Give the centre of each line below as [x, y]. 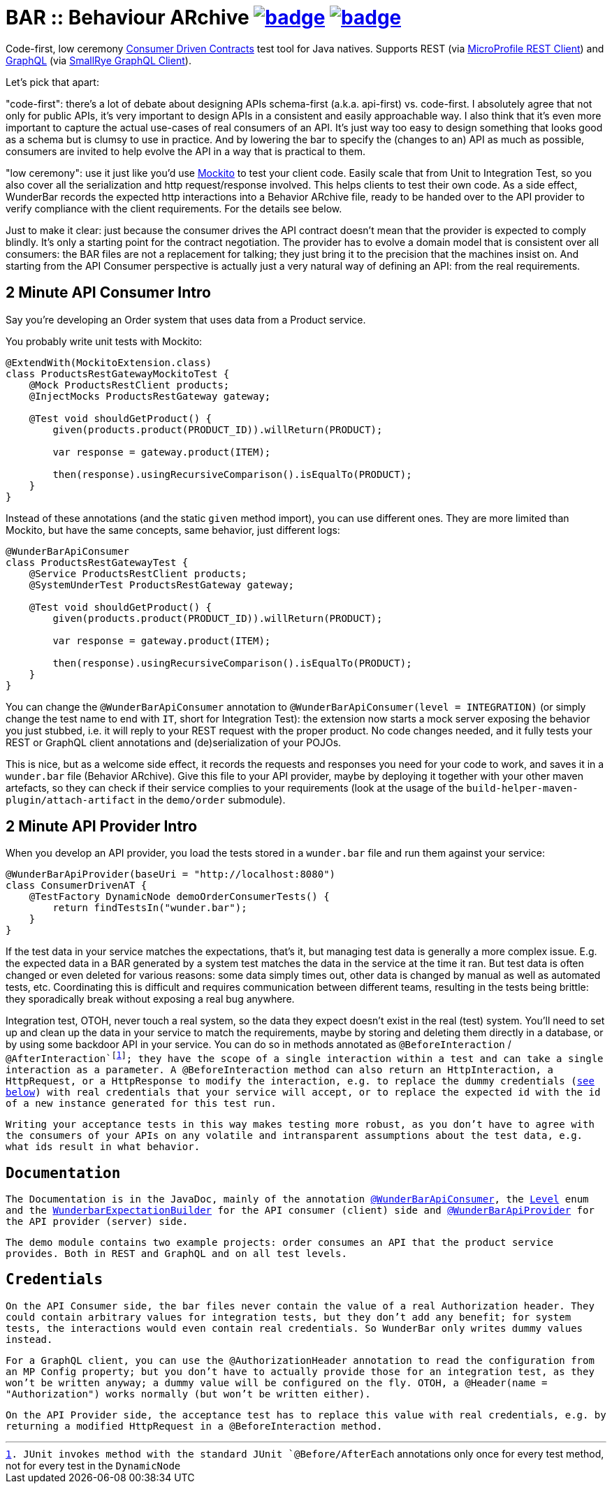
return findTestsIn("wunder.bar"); [150, 908]
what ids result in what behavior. [103, 1147]
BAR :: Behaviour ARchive [127, 17]
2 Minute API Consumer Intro [108, 293]
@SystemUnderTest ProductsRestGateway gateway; [162, 584]
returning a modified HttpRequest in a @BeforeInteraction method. [194, 1426]
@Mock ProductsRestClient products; [129, 385]
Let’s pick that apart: [52, 82]
